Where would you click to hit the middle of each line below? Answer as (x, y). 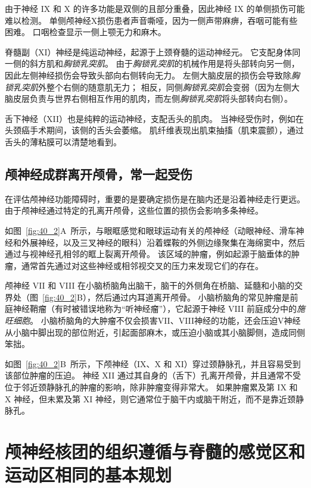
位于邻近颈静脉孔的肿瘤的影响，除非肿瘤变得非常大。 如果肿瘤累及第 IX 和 (151, 387)
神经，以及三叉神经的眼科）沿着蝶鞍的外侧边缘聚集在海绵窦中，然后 (171, 242)
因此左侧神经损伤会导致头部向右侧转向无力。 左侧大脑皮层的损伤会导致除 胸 (152, 75)
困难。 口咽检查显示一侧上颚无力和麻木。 (85, 32)
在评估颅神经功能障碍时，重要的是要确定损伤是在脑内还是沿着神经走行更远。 (155, 198)
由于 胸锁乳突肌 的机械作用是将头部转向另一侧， (208, 63)
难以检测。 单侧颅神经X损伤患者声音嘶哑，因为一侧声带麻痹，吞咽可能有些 (151, 20)
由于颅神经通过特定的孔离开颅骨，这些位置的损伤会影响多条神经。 (134, 210)
